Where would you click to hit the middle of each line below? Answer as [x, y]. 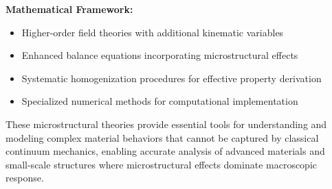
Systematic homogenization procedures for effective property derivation [171, 78]
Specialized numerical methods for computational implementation [160, 101]
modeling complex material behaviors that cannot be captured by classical [162, 137]
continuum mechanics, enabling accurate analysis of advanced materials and [165, 151]
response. [25, 178]
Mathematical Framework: [69, 9]
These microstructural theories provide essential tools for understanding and [166, 124]
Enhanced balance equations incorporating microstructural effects [160, 55]
